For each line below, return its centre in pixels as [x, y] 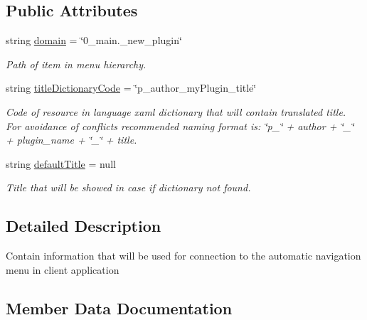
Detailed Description [84, 226]
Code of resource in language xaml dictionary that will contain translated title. [176, 111]
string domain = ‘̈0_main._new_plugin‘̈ [94, 40]
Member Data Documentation [119, 308]
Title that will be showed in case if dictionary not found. [128, 187]
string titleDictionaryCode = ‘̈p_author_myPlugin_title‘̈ [131, 88]
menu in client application [63, 269]
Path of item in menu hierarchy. [76, 64]
